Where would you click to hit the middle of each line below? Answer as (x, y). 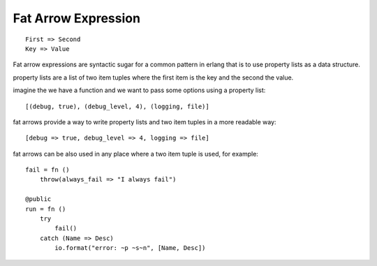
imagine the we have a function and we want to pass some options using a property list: (139, 90)
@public (38, 199)
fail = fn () (47, 170)
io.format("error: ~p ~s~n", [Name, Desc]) (130, 248)
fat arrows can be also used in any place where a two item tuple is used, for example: (135, 154)
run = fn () (46, 209)
